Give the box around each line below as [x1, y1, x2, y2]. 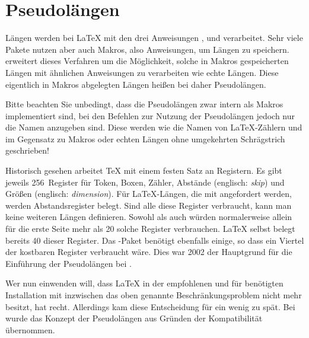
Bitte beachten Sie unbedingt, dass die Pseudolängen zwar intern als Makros [5, 98, 283, 110]
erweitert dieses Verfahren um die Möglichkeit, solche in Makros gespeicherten [5, 55, 289, 67]
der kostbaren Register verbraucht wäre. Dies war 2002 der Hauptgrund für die [5, 245, 292, 258]
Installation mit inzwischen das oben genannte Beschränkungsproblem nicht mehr [5, 289, 302, 301]
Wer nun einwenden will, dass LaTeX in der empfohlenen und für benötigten [5, 277, 283, 289]
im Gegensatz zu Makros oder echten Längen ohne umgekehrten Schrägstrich [5, 132, 285, 145]
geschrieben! [5, 144, 50, 157]
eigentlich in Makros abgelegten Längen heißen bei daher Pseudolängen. [5, 78, 266, 90]
